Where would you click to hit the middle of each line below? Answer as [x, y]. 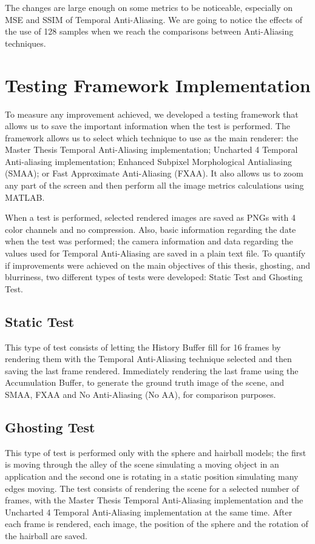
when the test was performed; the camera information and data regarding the [149, 241]
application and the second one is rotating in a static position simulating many [152, 476]
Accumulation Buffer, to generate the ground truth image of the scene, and [145, 382]
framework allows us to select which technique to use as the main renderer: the [152, 137]
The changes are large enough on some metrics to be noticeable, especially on [149, 7]
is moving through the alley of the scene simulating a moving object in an [142, 464]
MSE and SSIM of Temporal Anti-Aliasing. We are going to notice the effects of [154, 19]
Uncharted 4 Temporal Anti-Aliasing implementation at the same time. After [149, 512]
